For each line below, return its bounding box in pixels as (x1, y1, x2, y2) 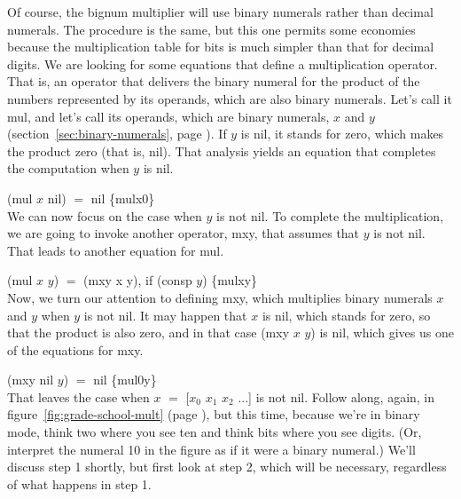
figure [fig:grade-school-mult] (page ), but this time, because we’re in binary (7, 405, 420, 424)
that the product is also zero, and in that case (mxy (7, 323, 290, 342)
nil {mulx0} (90, 188, 155, 207)
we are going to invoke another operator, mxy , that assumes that (7, 224, 360, 242)
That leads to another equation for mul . (7, 241, 224, 259)
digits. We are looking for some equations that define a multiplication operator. (7, 54, 438, 73)
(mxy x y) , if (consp (83, 271, 192, 289)
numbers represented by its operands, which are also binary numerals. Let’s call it (7, 89, 452, 107)
